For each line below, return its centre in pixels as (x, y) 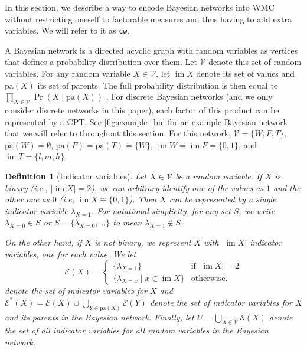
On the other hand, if (43, 242)
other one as (27, 199)
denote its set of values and (246, 73)
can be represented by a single (223, 199)
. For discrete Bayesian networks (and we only (189, 97)
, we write (257, 210)
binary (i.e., (26, 187)
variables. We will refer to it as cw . (67, 30)
